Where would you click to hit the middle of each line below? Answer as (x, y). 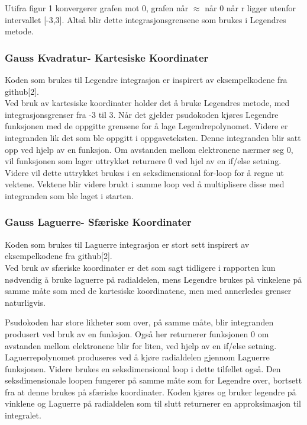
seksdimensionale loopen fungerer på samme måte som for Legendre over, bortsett (153, 380)
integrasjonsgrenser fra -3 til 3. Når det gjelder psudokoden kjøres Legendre (142, 114)
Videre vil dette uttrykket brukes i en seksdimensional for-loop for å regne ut (144, 172)
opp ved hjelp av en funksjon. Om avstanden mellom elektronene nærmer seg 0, (149, 149)
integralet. (23, 415)
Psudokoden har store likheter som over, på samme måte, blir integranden (139, 322)
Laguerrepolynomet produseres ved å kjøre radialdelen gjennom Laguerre (137, 357)
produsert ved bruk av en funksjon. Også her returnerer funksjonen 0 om (137, 333)
